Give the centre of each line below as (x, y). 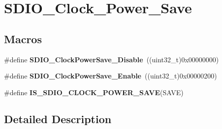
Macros (23, 39)
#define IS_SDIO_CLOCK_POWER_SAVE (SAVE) (94, 92)
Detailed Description (58, 118)
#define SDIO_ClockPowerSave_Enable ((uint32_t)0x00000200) (111, 76)
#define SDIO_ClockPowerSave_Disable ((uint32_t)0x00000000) (111, 59)
